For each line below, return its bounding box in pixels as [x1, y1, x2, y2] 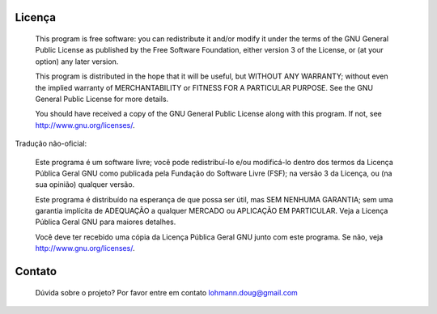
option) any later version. [35, 57, 119, 66]
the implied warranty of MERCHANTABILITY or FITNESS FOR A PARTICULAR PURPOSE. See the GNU [35, 83, 374, 92]
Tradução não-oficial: [15, 138, 87, 149]
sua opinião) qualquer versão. [35, 180, 135, 189]
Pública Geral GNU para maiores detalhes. [35, 217, 176, 227]
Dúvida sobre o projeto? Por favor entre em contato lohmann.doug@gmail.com [35, 287, 299, 297]
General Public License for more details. [35, 94, 169, 104]
